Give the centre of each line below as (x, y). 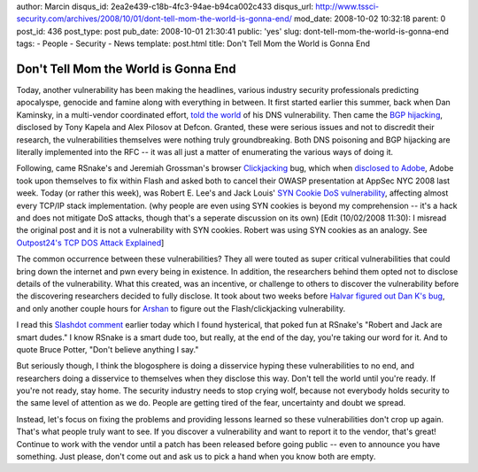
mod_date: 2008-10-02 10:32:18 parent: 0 (370, 19)
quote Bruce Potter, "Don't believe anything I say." (108, 349)
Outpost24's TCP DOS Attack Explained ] (90, 243)
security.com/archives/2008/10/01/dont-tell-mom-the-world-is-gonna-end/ (154, 19)
